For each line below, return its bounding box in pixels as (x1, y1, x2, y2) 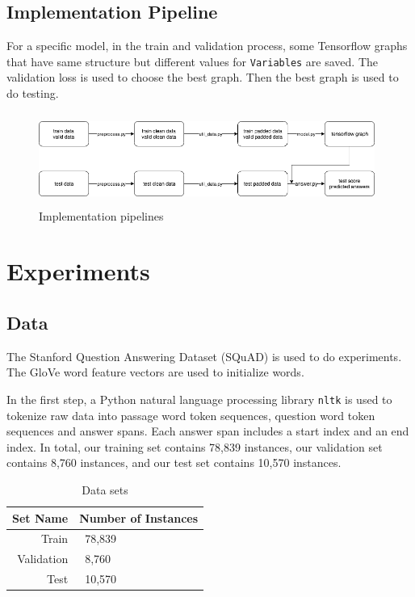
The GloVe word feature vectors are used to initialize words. (6, 364, 304, 380)
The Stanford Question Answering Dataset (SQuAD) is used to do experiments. (6, 347, 402, 364)
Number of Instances (79, 509, 199, 526)
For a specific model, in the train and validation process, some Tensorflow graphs (6, 37, 408, 54)
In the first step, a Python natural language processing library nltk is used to (6, 390, 392, 407)
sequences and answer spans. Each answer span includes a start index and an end (6, 423, 409, 439)
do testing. (6, 85, 59, 102)
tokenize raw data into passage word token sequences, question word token (6, 406, 375, 423)
